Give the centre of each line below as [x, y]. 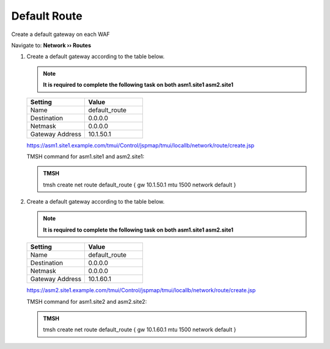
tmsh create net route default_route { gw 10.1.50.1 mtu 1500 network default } [140, 185]
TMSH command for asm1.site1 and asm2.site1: [86, 156]
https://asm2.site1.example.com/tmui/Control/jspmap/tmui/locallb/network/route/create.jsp [141, 290]
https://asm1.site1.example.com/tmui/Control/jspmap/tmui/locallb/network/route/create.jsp [141, 145]
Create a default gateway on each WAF [61, 34]
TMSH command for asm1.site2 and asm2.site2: [87, 301]
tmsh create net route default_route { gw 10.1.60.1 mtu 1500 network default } [140, 329]
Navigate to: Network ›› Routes [51, 45]
